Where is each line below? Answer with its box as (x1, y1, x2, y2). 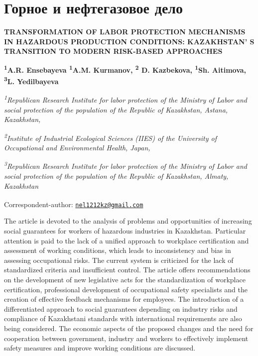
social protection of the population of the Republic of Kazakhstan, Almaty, (4, 170, 229, 181)
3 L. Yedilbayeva (4, 75, 59, 86)
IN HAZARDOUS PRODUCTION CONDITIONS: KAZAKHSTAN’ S (4, 36, 255, 46)
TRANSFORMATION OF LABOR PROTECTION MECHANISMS (4, 26, 246, 37)
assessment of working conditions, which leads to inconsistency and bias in (4, 245, 231, 255)
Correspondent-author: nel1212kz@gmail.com (4, 199, 143, 209)
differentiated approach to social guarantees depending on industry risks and (4, 303, 238, 314)
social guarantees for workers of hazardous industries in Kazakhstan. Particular (4, 226, 246, 236)
